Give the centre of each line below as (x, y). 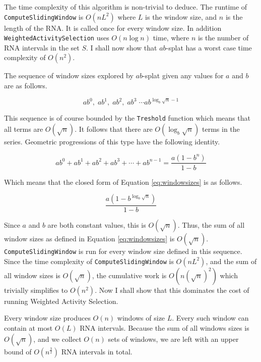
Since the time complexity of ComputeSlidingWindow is (89, 261)
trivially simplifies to (36, 290)
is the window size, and (181, 16)
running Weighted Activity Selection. (61, 301)
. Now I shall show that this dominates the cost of (172, 290)
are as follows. (26, 86)
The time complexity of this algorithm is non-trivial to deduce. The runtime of (126, 7)
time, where (171, 38)
